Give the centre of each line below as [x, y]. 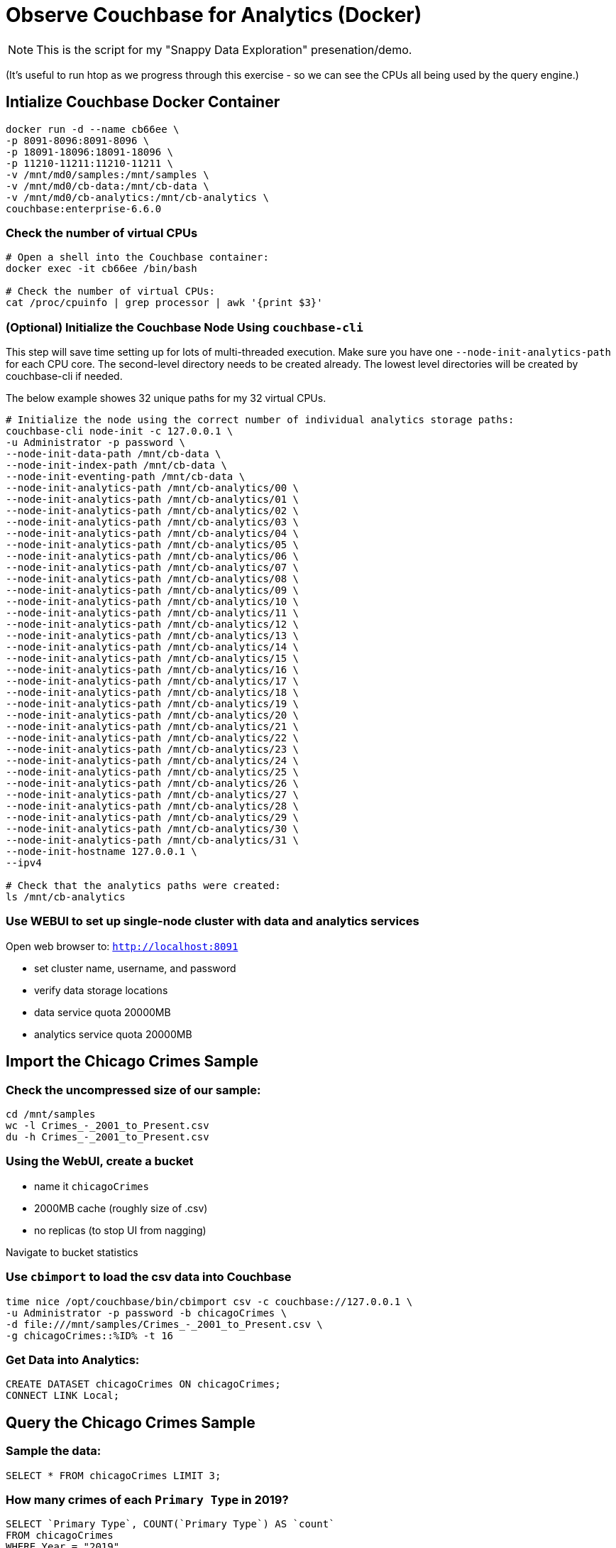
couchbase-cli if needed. [64, 376]
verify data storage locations [101, 990]
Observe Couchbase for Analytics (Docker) [214, 15]
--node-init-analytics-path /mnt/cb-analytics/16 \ [153, 670]
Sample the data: [54, 1451]
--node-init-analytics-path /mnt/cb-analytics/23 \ [153, 750]
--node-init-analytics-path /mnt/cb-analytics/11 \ [153, 613]
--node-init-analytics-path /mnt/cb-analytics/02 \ [153, 511]
